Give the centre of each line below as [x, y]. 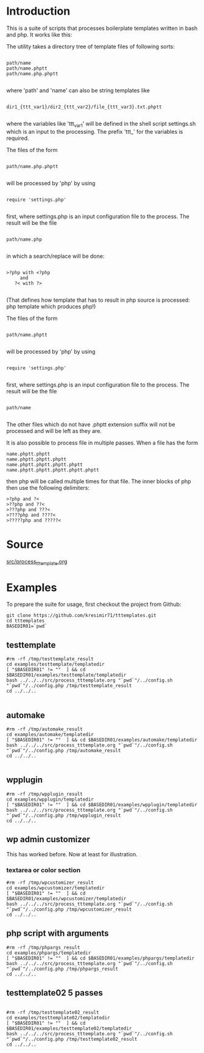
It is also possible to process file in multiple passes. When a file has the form [102, 443]
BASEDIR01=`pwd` [27, 626]
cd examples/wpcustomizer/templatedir [55, 888]
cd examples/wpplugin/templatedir [50, 799]
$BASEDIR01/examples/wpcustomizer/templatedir [66, 898]
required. [18, 138]
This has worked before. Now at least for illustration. [72, 854]
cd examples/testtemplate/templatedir [55, 665]
